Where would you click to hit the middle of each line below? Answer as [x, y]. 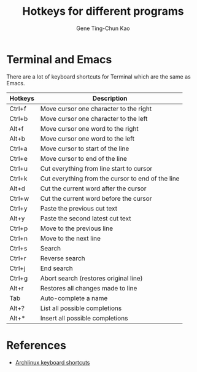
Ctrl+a [18, 149]
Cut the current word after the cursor [93, 188]
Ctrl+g [19, 278]
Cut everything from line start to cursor [96, 168]
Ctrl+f [18, 109]
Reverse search [63, 258]
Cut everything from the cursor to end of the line [110, 178]
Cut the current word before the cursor [96, 198]
